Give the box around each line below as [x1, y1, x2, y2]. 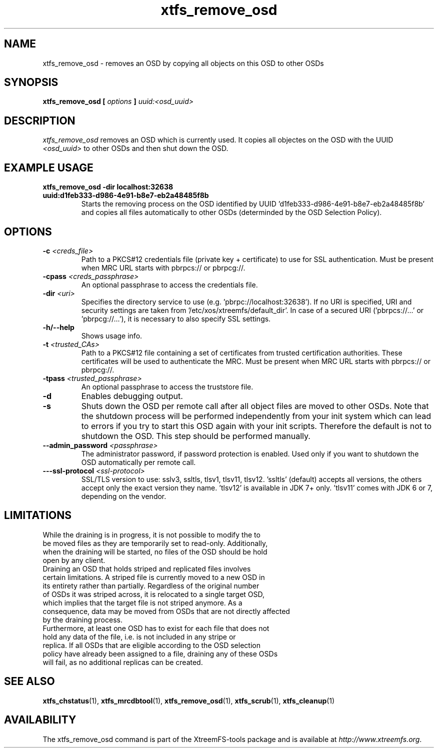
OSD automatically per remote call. [81, 457, 196, 466]
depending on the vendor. [81, 491, 166, 500]
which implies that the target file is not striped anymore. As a [42, 598, 242, 607]
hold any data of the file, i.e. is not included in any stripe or [42, 632, 236, 641]
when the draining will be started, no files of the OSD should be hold [42, 547, 267, 556]
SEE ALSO [4, 675, 55, 688]
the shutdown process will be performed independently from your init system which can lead [81, 410, 431, 421]
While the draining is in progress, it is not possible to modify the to [42, 530, 260, 539]
